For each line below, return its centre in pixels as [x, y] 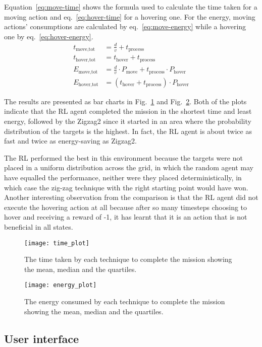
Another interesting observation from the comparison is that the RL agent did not [131, 197]
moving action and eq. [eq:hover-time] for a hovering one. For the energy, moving [130, 16]
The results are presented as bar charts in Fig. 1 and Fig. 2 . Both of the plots [125, 101]
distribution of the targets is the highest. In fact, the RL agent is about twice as [128, 131]
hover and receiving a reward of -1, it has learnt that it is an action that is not [126, 217]
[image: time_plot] [57, 243]
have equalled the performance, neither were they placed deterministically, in [123, 178]
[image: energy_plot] [61, 285]
